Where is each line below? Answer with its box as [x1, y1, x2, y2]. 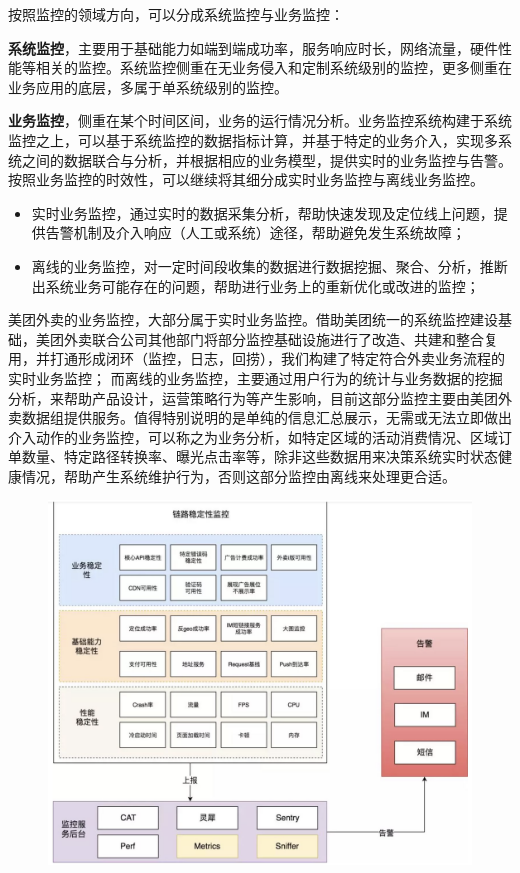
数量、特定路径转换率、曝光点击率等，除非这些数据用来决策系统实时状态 [21, 446, 498, 467]
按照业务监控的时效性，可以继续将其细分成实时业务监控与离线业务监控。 [8, 169, 484, 190]
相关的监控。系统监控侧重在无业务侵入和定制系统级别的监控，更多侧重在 [35, 57, 512, 78]
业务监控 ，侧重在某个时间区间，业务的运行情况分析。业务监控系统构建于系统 [8, 110, 512, 131]
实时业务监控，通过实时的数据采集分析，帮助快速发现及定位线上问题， [31, 202, 494, 223]
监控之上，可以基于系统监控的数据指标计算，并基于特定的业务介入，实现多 [8, 129, 498, 150]
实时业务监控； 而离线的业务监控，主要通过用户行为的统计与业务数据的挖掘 [8, 367, 503, 388]
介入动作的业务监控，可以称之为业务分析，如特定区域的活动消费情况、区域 [8, 426, 498, 447]
